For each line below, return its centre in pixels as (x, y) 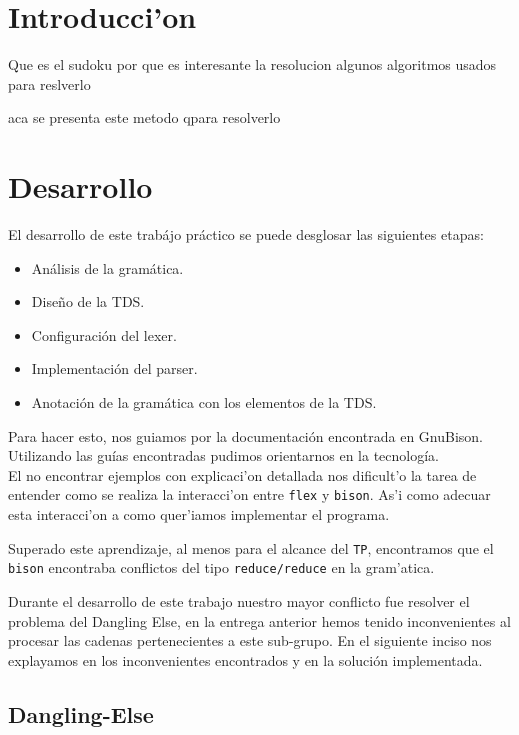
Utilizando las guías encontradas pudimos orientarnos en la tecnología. (224, 455)
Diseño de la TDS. (88, 301)
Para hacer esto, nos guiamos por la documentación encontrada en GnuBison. (246, 435)
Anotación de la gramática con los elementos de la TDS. (204, 402)
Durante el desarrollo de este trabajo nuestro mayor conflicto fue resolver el (239, 600)
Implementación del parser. (114, 368)
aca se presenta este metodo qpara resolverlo (144, 117)
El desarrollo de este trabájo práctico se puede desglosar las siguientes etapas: (246, 234)
